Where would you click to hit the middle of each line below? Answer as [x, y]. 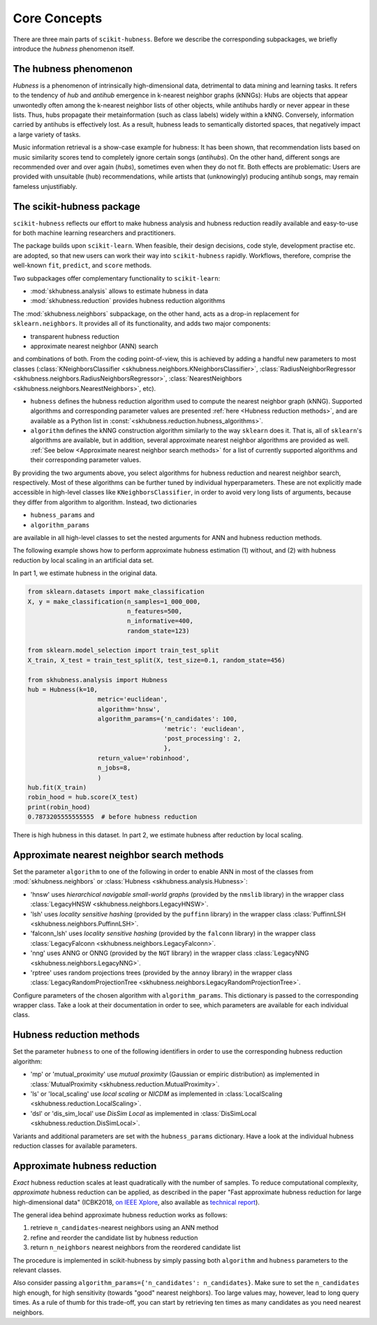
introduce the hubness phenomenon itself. [74, 48]
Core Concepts [58, 18]
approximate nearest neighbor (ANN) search [94, 346]
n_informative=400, [160, 621]
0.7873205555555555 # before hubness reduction [112, 817]
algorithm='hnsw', [129, 709]
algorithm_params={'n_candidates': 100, [168, 719]
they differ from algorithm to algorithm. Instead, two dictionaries [105, 502]
